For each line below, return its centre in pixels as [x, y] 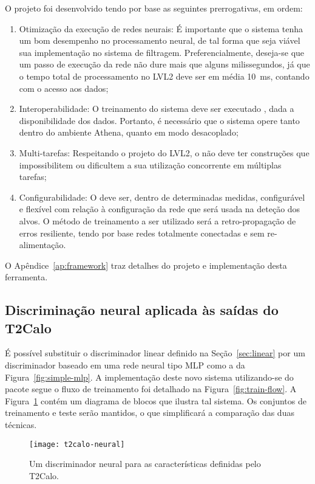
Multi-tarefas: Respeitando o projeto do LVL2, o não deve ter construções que [164, 152]
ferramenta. [26, 277]
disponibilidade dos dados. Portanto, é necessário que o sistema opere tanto [159, 120]
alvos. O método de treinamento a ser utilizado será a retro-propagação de [157, 220]
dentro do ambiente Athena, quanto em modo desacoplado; [129, 132]
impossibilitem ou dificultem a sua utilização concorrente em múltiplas [150, 164]
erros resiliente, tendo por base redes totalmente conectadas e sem [142, 233]
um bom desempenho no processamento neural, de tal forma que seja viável [160, 40]
